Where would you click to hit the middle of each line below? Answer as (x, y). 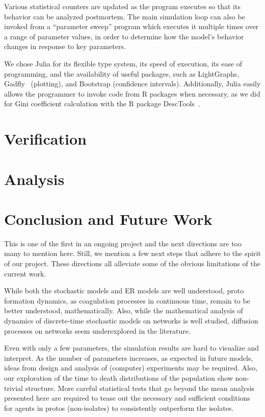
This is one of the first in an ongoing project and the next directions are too (123, 243)
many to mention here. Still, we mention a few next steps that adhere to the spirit (132, 253)
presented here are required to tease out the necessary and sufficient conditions (127, 398)
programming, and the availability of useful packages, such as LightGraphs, (122, 73)
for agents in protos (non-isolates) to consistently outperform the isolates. (119, 408)
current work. (25, 273)
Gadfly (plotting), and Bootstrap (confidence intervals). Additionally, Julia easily (132, 84)
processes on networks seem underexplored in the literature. (97, 330)
